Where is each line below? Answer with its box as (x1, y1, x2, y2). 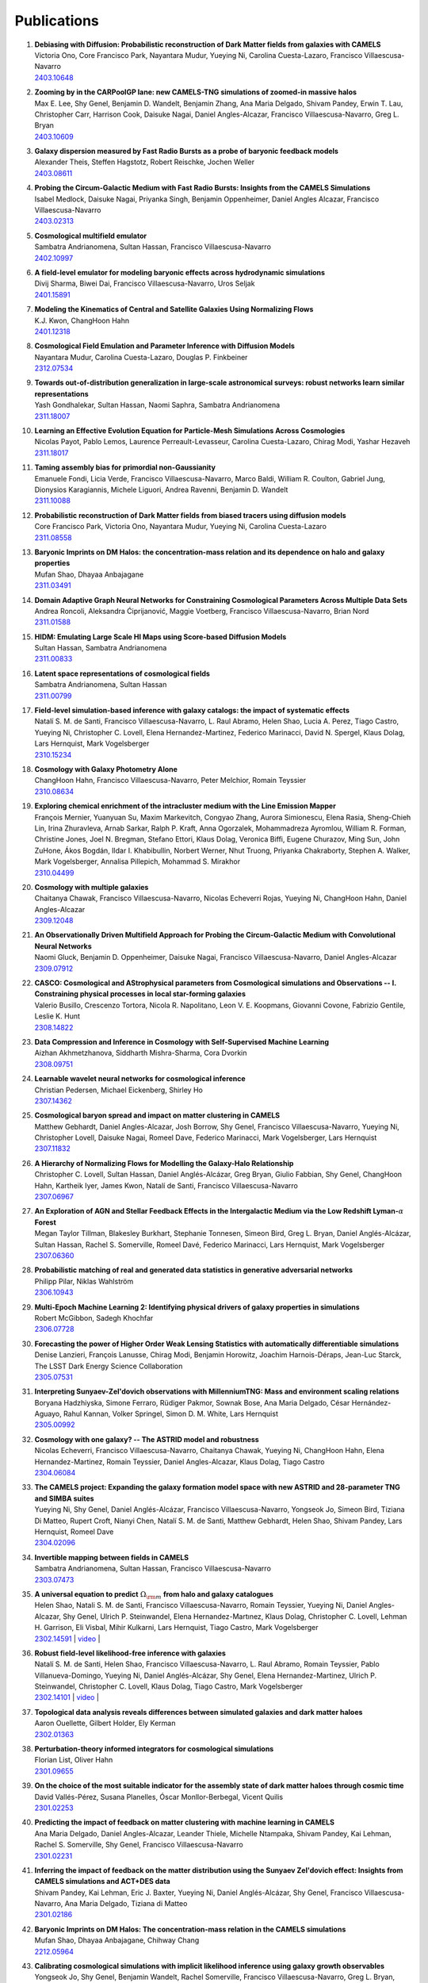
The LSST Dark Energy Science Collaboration (34, 1361, 183, 1371)
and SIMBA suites (34, 1494, 94, 1503)
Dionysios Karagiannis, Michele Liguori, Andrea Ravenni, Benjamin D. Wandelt (34, 485, 289, 494)
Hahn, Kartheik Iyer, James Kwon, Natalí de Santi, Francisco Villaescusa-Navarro (34, 1180, 299, 1190)
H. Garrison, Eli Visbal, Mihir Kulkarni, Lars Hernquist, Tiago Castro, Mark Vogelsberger (34, 1623, 319, 1632)
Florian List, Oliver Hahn (34, 1755, 113, 1765)
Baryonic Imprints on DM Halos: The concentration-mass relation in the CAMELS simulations (34, 1924, 346, 1934)
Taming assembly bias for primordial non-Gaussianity (34, 462, 216, 472)
